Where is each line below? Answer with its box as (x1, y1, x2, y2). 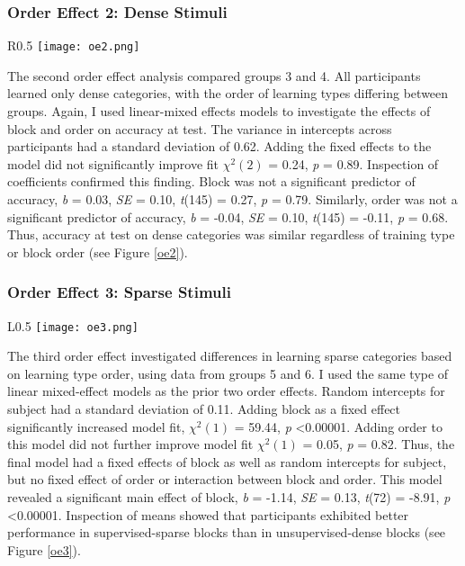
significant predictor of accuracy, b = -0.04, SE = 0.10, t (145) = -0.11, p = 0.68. (7, 207, 449, 226)
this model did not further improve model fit (7, 435, 254, 454)
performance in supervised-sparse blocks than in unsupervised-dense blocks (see (7, 523, 446, 542)
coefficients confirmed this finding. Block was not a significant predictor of (7, 172, 416, 191)
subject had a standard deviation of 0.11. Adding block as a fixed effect (7, 400, 401, 418)
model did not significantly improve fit (7, 154, 219, 173)
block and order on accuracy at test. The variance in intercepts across (7, 119, 392, 138)
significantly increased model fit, (7, 417, 185, 436)
